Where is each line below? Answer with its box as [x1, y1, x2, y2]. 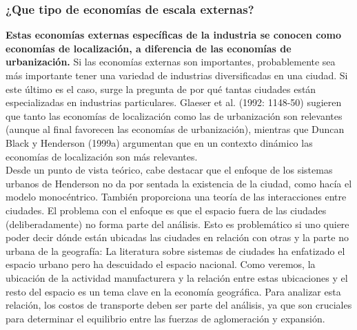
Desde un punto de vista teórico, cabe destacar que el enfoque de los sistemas [6, 163, 333, 177]
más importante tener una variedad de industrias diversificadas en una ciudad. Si [6, 68, 348, 82]
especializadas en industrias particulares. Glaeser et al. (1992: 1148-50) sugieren [6, 95, 342, 110]
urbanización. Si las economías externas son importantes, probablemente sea [6, 54, 336, 69]
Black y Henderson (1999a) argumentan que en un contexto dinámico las [6, 135, 313, 149]
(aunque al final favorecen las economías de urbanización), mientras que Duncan [6, 122, 345, 136]
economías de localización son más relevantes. [6, 149, 198, 163]
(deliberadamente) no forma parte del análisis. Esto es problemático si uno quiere [6, 216, 349, 231]
